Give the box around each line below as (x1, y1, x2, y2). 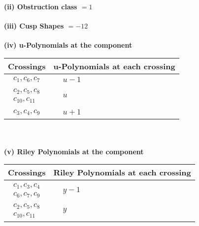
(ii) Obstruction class (4, 1, 77, 11)
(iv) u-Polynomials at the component (4, 40, 133, 50)
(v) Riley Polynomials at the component (4, 146, 144, 156)
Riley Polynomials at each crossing (53, 167, 191, 178)
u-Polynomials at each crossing (53, 60, 175, 72)
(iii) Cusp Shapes (4, 21, 64, 31)
